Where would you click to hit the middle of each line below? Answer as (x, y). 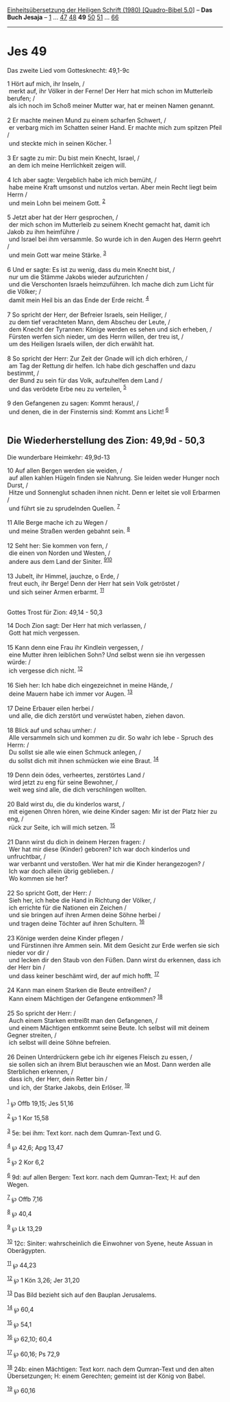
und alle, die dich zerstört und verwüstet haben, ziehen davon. (97, 715)
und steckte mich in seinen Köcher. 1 (60, 142)
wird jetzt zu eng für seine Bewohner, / (63, 782)
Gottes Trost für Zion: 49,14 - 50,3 (55, 612)
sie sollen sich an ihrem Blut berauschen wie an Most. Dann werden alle (110, 1064)
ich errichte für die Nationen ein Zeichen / (67, 907)
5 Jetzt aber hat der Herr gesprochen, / (63, 217)
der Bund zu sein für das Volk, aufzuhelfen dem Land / (86, 380)
